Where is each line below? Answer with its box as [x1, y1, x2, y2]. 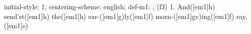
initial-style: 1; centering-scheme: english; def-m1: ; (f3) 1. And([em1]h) [4, 1, 215, 11]
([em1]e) [4, 20, 28, 31]
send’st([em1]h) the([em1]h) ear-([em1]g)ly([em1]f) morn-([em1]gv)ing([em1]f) [4, 11, 234, 21]
